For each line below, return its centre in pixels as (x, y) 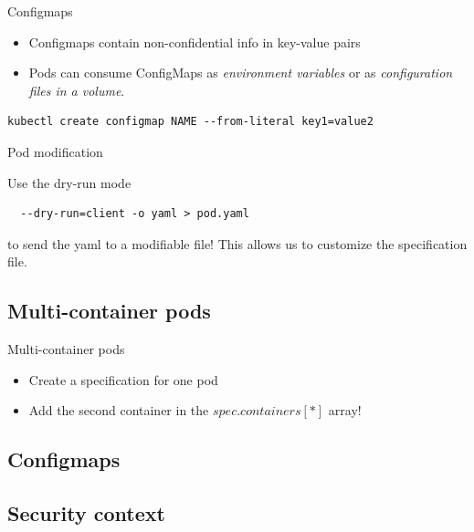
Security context (86, 513)
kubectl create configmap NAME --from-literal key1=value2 (190, 122)
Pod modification (55, 151)
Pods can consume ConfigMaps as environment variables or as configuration (241, 73)
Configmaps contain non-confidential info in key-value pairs (195, 42)
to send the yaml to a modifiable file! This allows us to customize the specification (237, 243)
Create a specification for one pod (123, 379)
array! (345, 410)
